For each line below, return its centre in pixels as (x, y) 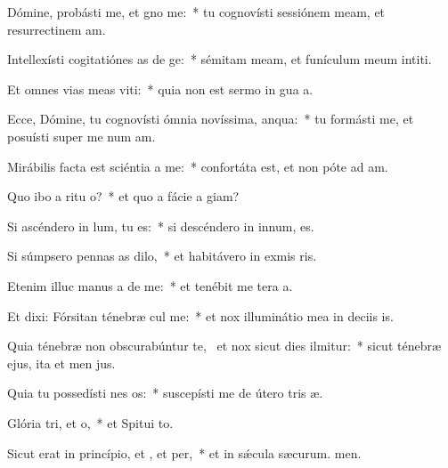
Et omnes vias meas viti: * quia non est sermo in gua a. (160, 89)
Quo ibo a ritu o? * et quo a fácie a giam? (123, 196)
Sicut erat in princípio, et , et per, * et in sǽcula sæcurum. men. (184, 452)
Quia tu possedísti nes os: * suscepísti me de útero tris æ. (165, 393)
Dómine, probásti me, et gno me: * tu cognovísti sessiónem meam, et (196, 12)
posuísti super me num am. (81, 136)
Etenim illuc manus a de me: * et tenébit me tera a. (150, 285)
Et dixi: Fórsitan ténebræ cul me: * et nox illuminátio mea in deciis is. (200, 315)
